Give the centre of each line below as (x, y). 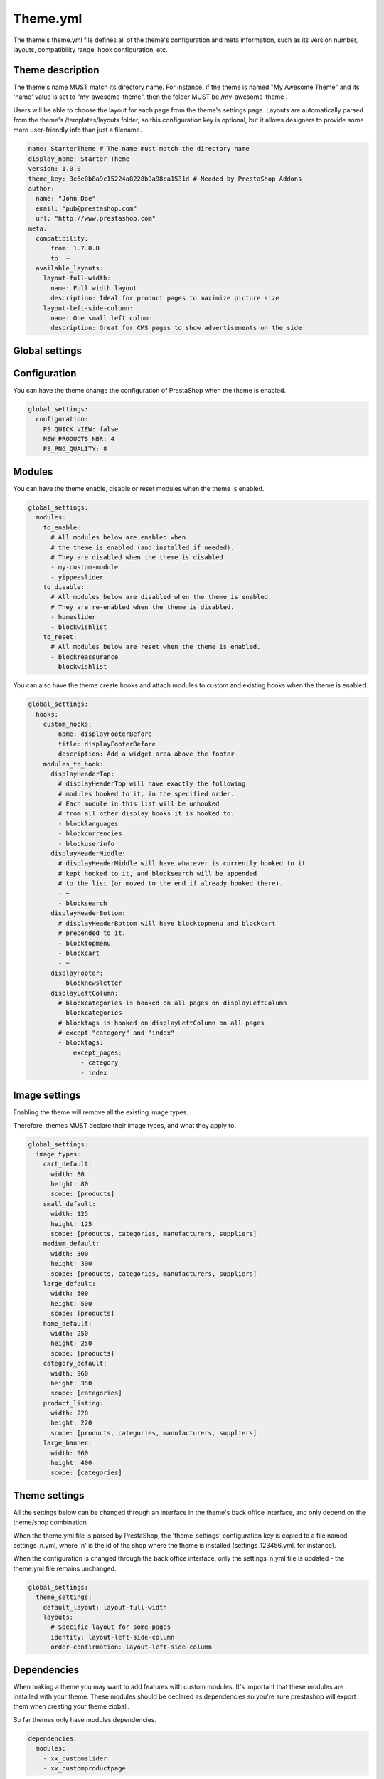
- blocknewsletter (90, 983)
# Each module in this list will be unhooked (139, 804)
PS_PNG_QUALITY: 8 (75, 449)
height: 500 (71, 1303)
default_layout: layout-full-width (105, 1607)
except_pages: (97, 1052)
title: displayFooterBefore (107, 744)
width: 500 (70, 1294)
